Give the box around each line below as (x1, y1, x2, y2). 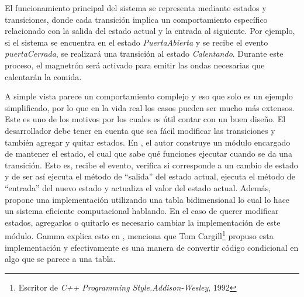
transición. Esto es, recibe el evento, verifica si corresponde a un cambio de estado (5, 158, 298, 171)
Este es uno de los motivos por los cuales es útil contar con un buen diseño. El (5, 113, 286, 125)
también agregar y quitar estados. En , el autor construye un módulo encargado (5, 136, 291, 148)
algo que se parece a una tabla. (5, 253, 116, 265)
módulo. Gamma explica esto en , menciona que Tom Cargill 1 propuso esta (5, 228, 274, 241)
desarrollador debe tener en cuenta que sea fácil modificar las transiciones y (5, 124, 275, 136)
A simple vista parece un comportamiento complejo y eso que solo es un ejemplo (5, 90, 293, 102)
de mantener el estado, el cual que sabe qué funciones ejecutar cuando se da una (5, 147, 292, 160)
